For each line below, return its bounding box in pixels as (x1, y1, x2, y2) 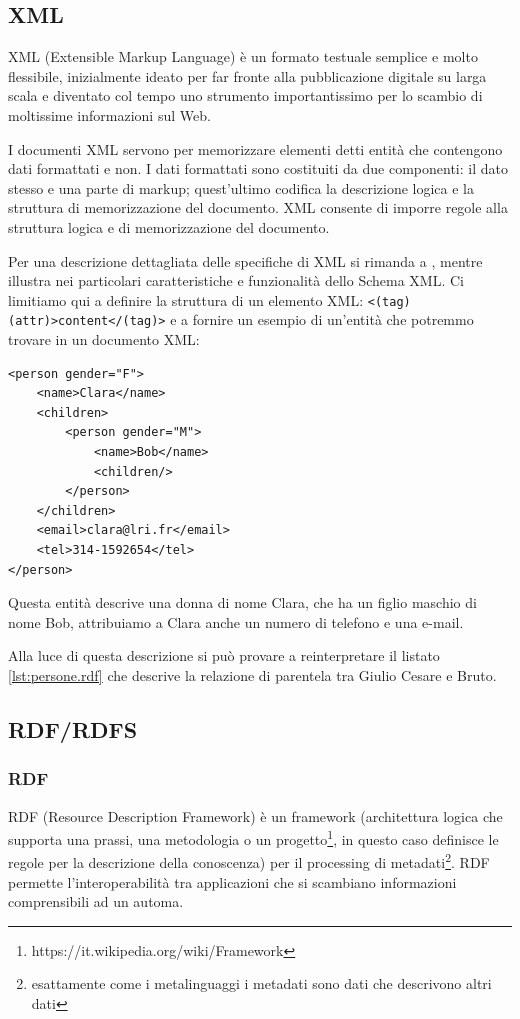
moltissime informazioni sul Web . (8, 104, 211, 125)
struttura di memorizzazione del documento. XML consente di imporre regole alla (8, 197, 508, 218)
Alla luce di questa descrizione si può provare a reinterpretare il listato (8, 645, 440, 666)
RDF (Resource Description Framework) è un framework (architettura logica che (8, 805, 503, 826)
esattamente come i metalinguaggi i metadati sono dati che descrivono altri (31, 973, 492, 994)
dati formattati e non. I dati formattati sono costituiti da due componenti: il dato (8, 158, 508, 179)
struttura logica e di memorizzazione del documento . (8, 216, 330, 237)
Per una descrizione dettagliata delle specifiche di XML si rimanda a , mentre (8, 250, 483, 271)
